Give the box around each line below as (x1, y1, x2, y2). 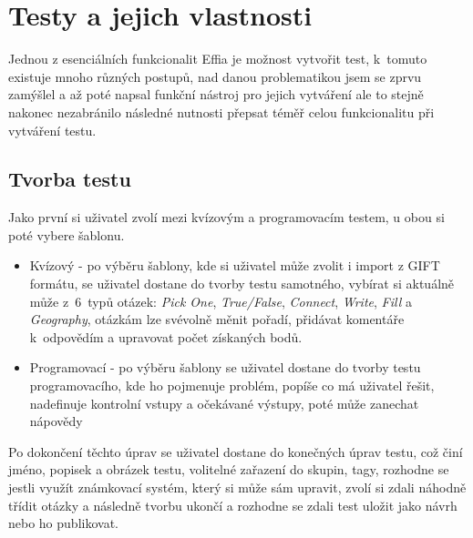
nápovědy (29, 411, 83, 431)
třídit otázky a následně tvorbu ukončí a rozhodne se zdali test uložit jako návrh (8, 495, 458, 514)
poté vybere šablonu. (8, 225, 125, 244)
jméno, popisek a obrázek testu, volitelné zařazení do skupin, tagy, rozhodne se (8, 460, 449, 479)
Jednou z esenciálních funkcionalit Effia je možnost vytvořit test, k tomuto (8, 49, 427, 68)
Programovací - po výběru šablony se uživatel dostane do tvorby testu (29, 358, 421, 377)
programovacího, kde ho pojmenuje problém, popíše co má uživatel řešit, (29, 376, 435, 395)
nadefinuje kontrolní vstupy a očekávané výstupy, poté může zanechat (29, 393, 419, 412)
